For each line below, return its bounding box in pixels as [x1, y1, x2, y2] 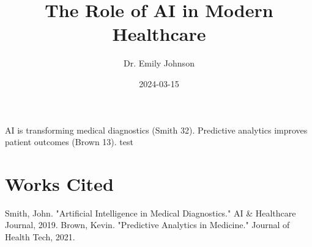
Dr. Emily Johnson [124, 57, 195, 70]
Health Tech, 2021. [5, 231, 75, 243]
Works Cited [5, 171, 114, 196]
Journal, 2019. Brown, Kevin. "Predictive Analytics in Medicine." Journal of [5, 218, 290, 231]
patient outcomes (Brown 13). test [5, 135, 133, 148]
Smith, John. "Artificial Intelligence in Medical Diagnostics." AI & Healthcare [5, 206, 296, 219]
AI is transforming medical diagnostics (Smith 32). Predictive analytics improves [5, 123, 308, 136]
